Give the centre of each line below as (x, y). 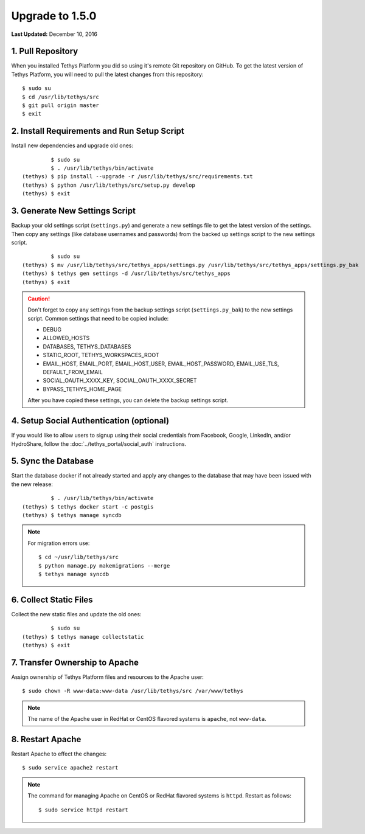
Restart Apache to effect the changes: (59, 754)
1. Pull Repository (45, 51)
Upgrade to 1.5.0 (54, 16)
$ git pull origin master (61, 106)
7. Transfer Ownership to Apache (75, 662)
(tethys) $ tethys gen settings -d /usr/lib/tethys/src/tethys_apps (126, 273)
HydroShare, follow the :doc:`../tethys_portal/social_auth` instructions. (99, 443)
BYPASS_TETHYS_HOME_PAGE (82, 389)
